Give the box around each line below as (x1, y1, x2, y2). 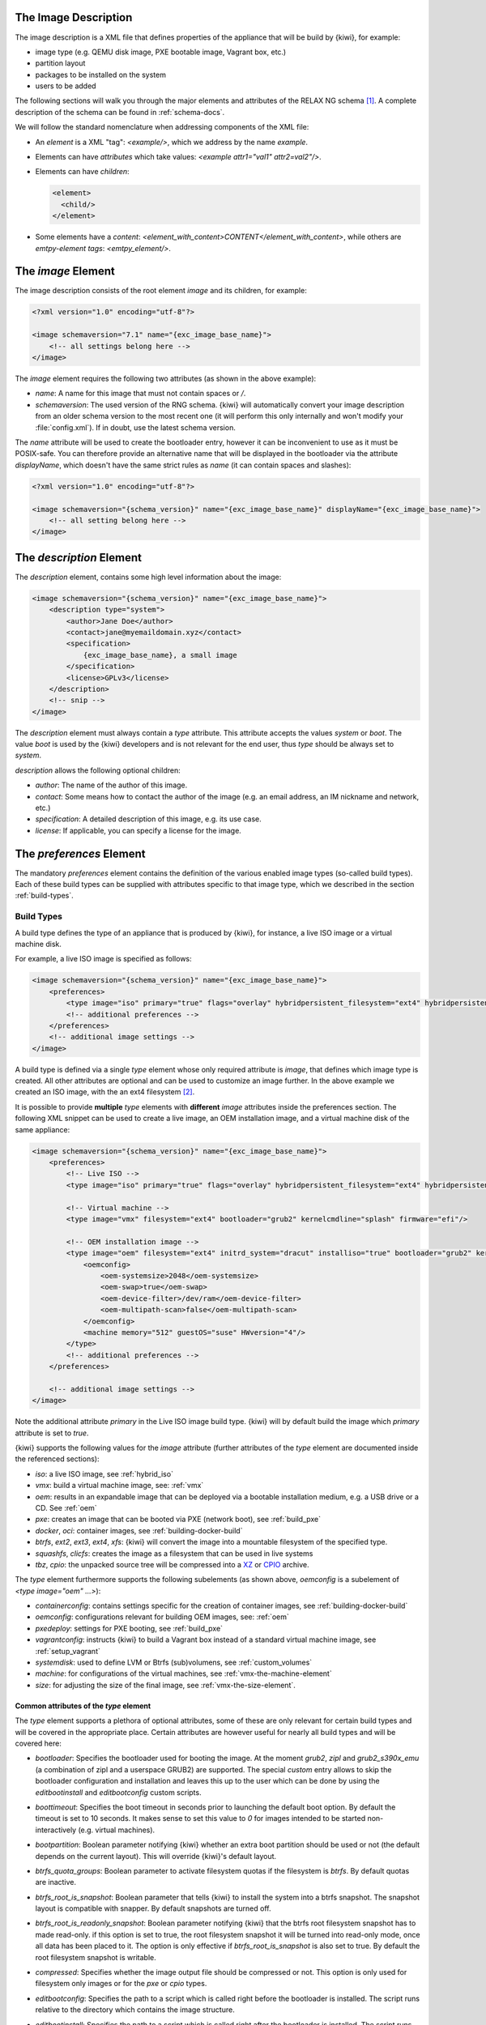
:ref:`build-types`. (15, 891, 75, 901)
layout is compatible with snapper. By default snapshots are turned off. (35, 1904, 271, 1913)
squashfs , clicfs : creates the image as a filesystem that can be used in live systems (35, 1548, 313, 1558)
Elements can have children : (35, 167, 130, 177)
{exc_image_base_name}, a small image (83, 650, 238, 659)
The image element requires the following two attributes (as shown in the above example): (15, 373, 317, 383)
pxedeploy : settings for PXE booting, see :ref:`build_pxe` (35, 1623, 223, 1633)
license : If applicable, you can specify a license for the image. (35, 825, 242, 835)
